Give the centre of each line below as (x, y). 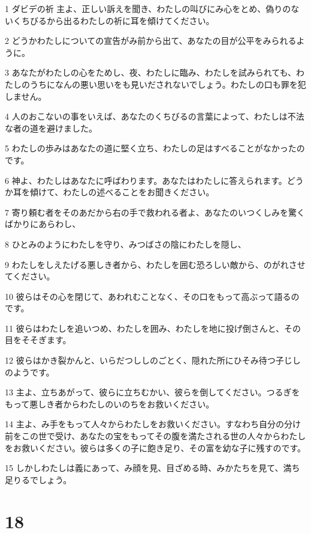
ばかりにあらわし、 (43, 224)
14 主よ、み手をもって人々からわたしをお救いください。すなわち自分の (144, 424)
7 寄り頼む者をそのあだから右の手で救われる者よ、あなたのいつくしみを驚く (155, 212)
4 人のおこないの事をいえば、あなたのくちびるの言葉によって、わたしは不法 (155, 116)
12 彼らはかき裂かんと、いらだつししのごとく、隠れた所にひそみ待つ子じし (153, 360)
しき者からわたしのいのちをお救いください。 (126, 404)
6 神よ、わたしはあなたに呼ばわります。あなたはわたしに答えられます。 (146, 180)
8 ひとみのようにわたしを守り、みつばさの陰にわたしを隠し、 (126, 244)
